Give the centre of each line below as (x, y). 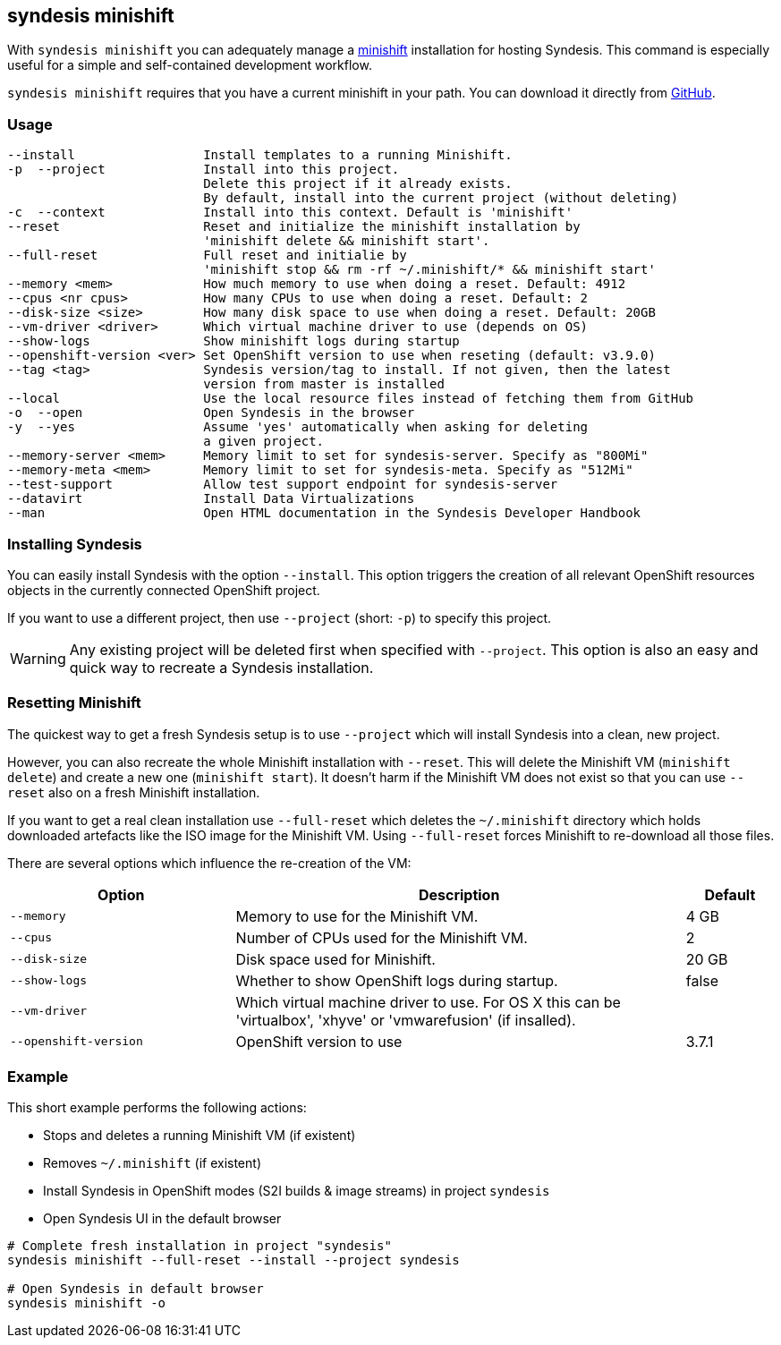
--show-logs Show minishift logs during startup (233, 341)
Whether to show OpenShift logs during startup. (397, 980)
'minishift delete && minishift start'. (347, 241)
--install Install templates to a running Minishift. (260, 155)
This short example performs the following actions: (157, 1108)
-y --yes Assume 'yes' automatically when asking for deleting (298, 427)
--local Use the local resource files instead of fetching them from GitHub (351, 399)
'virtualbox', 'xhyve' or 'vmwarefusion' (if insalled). (406, 1020)
